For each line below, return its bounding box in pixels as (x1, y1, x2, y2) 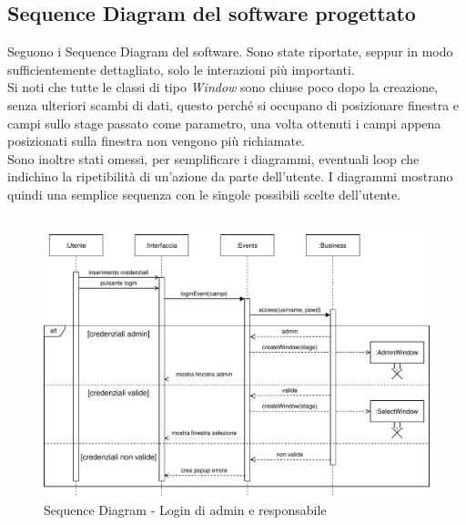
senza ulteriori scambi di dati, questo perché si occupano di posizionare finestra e (7, 95, 460, 114)
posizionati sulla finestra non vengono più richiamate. (7, 131, 306, 150)
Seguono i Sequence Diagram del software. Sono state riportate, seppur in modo (7, 42, 453, 61)
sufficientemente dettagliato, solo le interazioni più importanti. (7, 59, 355, 78)
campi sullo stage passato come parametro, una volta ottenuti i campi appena (7, 113, 441, 132)
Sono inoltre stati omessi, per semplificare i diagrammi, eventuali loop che (7, 149, 420, 168)
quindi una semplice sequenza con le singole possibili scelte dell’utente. (7, 184, 401, 203)
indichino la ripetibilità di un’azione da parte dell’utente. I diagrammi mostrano (7, 167, 453, 186)
